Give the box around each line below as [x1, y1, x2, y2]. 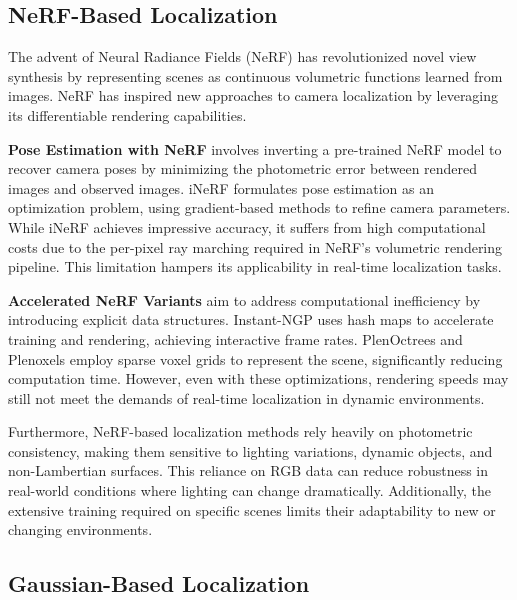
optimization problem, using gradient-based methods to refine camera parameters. [8, 197, 511, 218]
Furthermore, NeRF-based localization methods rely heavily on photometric [8, 421, 473, 442]
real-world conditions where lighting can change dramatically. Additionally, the [8, 480, 491, 501]
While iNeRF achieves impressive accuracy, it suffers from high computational [8, 216, 486, 237]
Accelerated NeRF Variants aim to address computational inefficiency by [8, 289, 481, 310]
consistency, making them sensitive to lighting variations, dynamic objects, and [8, 440, 493, 461]
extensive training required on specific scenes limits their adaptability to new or [8, 499, 496, 520]
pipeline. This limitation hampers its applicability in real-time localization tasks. [8, 256, 502, 277]
